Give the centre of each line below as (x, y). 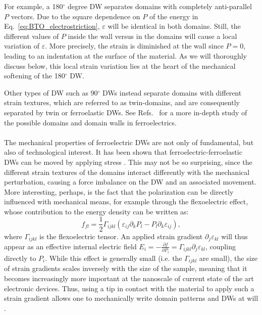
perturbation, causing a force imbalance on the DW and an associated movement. (130, 182)
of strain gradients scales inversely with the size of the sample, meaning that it (126, 268)
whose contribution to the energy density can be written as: (96, 211)
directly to (20, 258)
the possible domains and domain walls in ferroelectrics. (90, 122)
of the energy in (174, 16)
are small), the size (228, 258)
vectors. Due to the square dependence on (75, 16)
